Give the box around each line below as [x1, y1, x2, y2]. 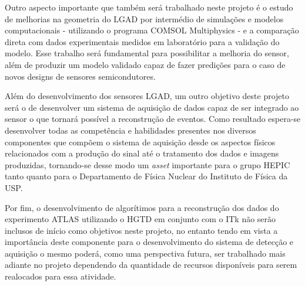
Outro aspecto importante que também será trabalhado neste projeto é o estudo [5, 1, 293, 13]
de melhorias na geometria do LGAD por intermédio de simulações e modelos [5, 12, 284, 25]
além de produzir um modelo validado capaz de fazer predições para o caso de [5, 58, 286, 70]
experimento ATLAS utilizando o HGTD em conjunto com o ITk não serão [5, 213, 276, 225]
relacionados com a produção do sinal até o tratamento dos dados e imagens [5, 147, 279, 159]
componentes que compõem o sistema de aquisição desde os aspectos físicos [5, 135, 276, 148]
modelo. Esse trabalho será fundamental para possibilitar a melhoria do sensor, [5, 47, 289, 59]
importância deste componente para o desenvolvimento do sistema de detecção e [5, 236, 294, 248]
